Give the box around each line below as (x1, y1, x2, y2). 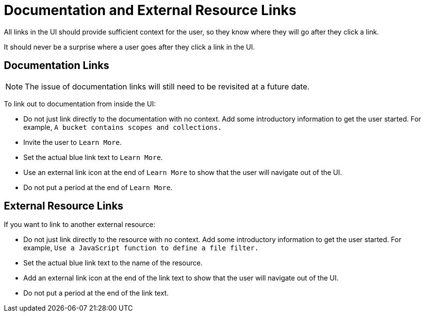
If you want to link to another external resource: (4, 220, 155, 229)
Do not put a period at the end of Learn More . (23, 183, 173, 192)
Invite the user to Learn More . (23, 138, 122, 146)
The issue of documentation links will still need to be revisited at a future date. (25, 81, 310, 91)
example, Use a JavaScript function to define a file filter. (23, 244, 259, 252)
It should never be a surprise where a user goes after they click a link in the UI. (4, 42, 255, 51)
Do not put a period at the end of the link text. (23, 289, 169, 298)
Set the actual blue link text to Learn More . (23, 153, 163, 161)
